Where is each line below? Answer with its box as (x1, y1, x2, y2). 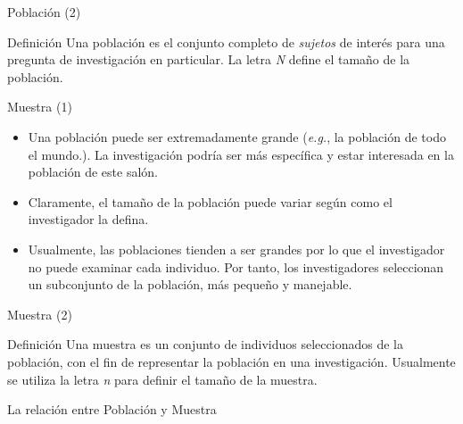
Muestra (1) (7, 97, 72, 116)
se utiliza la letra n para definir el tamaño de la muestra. (7, 370, 318, 388)
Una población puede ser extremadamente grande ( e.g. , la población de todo (28, 127, 446, 145)
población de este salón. (28, 162, 159, 181)
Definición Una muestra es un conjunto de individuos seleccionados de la (7, 335, 403, 353)
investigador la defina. (28, 210, 149, 229)
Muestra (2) (7, 304, 72, 323)
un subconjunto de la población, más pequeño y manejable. (28, 275, 352, 294)
